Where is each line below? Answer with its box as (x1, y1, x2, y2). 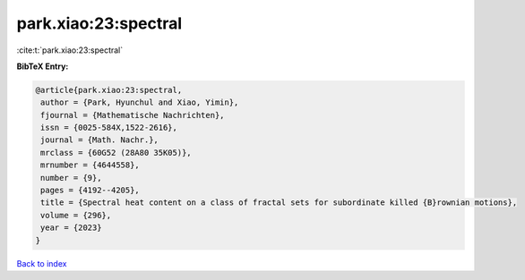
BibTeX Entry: (16, 61, 69, 72)
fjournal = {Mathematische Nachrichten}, (40, 110, 225, 120)
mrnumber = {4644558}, (40, 160, 141, 170)
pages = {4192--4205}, (40, 185, 141, 196)
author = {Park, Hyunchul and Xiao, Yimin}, (40, 98, 239, 107)
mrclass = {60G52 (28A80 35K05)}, (40, 148, 192, 157)
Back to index (16, 258, 67, 268)
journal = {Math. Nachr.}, (40, 135, 159, 145)
